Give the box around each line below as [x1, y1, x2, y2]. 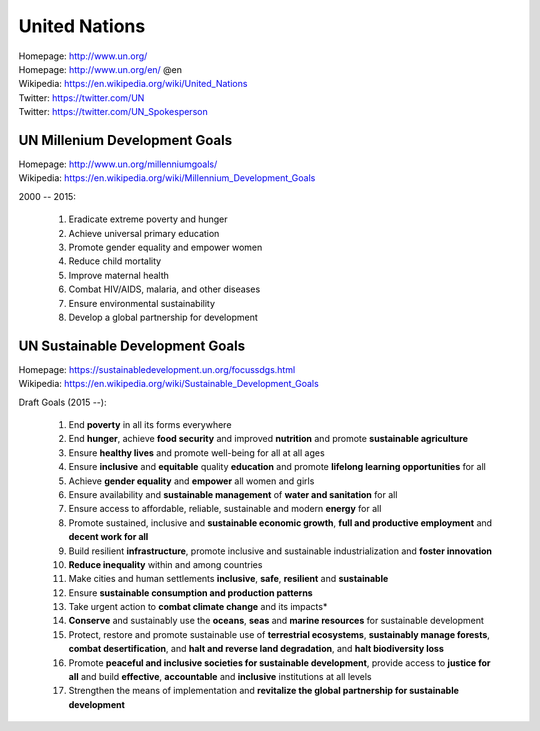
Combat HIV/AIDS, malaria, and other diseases [68, 283, 261, 295]
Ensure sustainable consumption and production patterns [68, 586, 314, 599]
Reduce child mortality [68, 255, 162, 267]
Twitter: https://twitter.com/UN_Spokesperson [18, 106, 209, 118]
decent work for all [68, 531, 149, 543]
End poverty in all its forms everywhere [68, 419, 232, 430]
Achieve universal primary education [68, 227, 220, 239]
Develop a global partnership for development [68, 311, 259, 323]
